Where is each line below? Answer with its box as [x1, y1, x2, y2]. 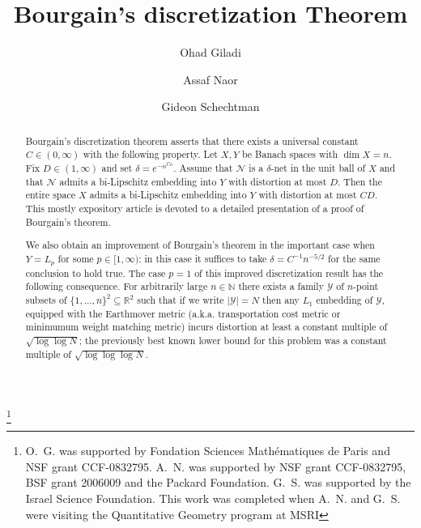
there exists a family [238, 279, 324, 293]
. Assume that [173, 161, 233, 175]
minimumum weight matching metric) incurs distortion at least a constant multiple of [25, 320, 388, 334]
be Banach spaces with [241, 147, 338, 161]
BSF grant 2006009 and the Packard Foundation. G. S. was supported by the [25, 474, 411, 491]
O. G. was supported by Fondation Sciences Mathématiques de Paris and [25, 442, 390, 459]
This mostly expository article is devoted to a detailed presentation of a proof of [25, 201, 364, 215]
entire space [25, 188, 75, 202]
